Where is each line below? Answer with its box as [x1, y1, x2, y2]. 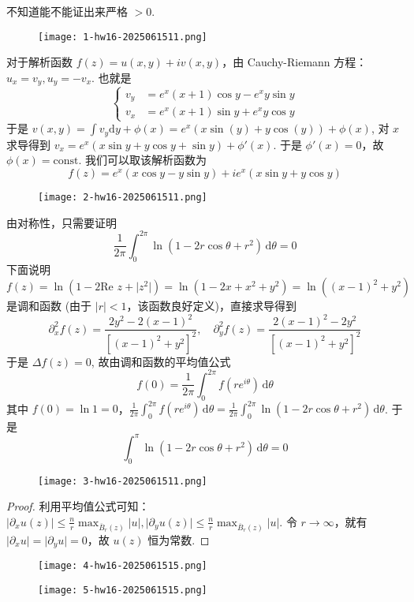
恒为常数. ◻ [147, 531, 210, 548]
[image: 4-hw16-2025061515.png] [38, 560, 207, 572]
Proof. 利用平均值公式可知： [6, 498, 150, 514]
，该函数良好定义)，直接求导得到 [126, 297, 297, 314]
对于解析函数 [6, 54, 73, 70]
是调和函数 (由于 [6, 297, 92, 314]
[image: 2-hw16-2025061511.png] [38, 191, 207, 203]
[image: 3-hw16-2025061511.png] [38, 475, 207, 487]
